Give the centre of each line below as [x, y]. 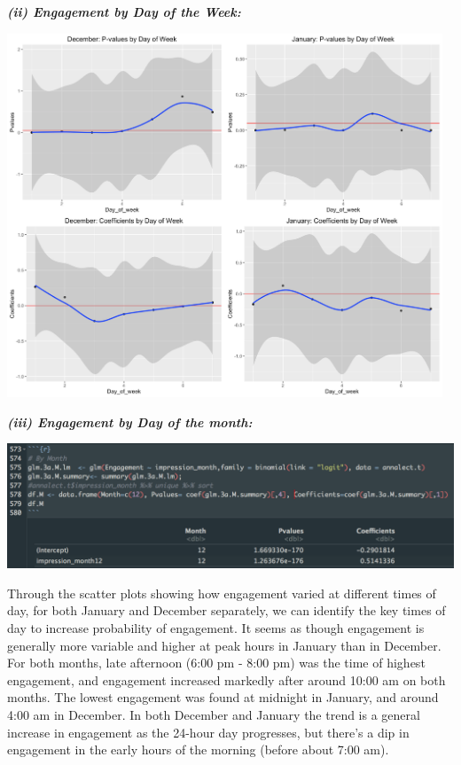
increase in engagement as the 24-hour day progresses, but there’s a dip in [208, 732]
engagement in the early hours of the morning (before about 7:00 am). [198, 749]
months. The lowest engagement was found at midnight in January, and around [223, 697]
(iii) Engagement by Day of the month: [130, 422]
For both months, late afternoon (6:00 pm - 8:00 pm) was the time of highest [216, 663]
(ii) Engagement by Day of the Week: [124, 12]
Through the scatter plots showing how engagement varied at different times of [222, 593]
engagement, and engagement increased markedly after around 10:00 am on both [227, 679]
